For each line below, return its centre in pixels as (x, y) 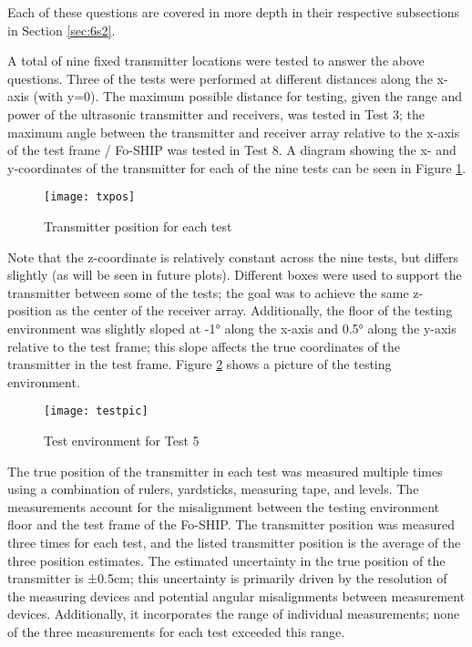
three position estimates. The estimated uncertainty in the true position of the (226, 560)
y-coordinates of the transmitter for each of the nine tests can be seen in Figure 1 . (237, 167)
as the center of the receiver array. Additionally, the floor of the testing (254, 310)
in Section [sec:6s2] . (62, 30)
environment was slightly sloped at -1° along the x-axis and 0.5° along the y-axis (232, 328)
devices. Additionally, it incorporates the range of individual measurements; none (234, 614)
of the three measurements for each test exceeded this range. (176, 631)
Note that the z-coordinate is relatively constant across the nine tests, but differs (233, 257)
